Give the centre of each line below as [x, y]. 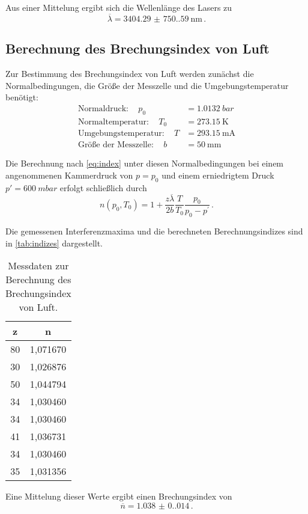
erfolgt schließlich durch [103, 187]
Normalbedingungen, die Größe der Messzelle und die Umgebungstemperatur [147, 85]
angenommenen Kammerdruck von [69, 175]
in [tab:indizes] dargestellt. [54, 243]
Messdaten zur [38, 266]
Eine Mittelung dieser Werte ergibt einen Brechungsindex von [119, 496]
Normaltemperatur [112, 122]
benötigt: [22, 97]
